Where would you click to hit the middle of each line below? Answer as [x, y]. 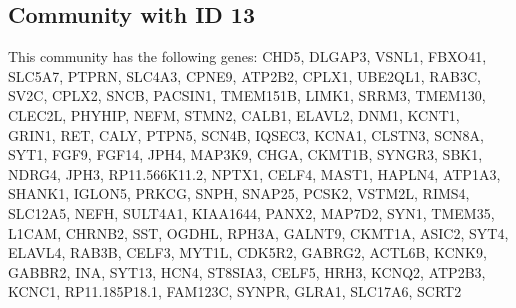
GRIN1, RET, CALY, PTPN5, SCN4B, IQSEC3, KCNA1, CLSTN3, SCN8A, [246, 134]
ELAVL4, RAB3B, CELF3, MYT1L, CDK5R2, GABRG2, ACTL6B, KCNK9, [247, 252]
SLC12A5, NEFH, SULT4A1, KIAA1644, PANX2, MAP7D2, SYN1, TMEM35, [251, 212]
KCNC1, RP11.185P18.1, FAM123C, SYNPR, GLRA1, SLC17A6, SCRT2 [235, 291]
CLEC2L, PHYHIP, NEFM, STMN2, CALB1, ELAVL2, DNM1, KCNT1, [234, 114]
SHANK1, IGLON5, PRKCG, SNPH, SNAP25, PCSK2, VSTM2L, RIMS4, [239, 193]
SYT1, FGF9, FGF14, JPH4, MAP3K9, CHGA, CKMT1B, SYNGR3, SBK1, [245, 154]
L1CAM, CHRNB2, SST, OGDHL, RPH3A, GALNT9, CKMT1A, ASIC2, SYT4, [258, 232]
